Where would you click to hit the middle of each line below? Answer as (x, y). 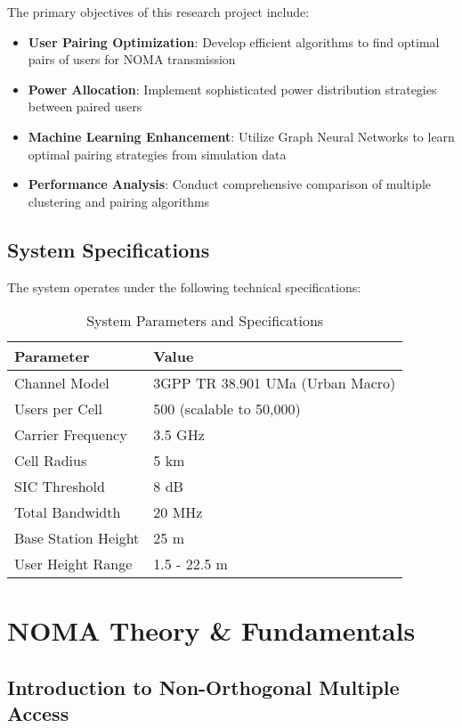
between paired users (85, 106)
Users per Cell (58, 409)
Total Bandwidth (68, 512)
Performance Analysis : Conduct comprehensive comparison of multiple (230, 184)
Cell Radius (51, 461)
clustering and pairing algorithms (119, 201)
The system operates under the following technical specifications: (184, 286)
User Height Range (73, 564)
